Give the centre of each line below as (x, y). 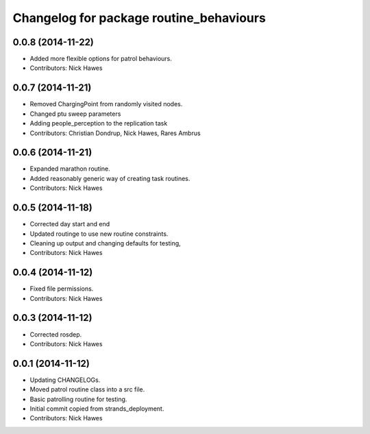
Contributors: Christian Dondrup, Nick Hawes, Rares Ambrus (115, 133)
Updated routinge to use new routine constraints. (99, 234)
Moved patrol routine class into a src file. (87, 389)
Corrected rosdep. (56, 334)
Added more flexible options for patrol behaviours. (101, 59)
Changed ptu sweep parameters (75, 114)
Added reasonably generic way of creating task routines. (110, 178)
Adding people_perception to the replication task (99, 123)
